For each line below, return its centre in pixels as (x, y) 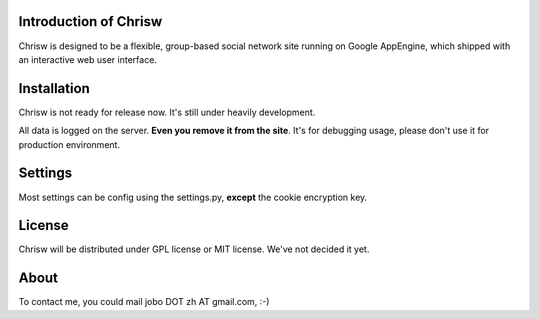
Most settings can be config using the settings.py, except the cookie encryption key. (193, 197)
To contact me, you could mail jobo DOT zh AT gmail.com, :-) (144, 302)
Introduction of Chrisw (90, 21)
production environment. (69, 144)
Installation (54, 88)
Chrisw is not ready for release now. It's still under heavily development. (167, 112)
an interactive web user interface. (87, 59)
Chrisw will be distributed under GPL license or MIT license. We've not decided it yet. (194, 249)
